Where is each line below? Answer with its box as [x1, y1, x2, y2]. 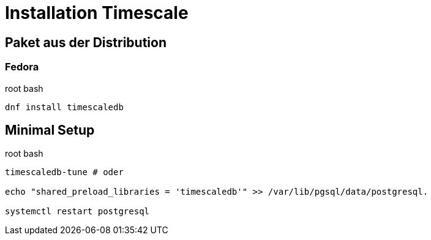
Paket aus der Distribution [5, 34, 167, 50]
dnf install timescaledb [5, 102, 124, 112]
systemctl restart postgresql [5, 206, 150, 217]
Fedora [5, 61, 39, 73]
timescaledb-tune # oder [5, 167, 124, 178]
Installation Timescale [5, 2, 189, 23]
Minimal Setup [5, 122, 95, 138]
